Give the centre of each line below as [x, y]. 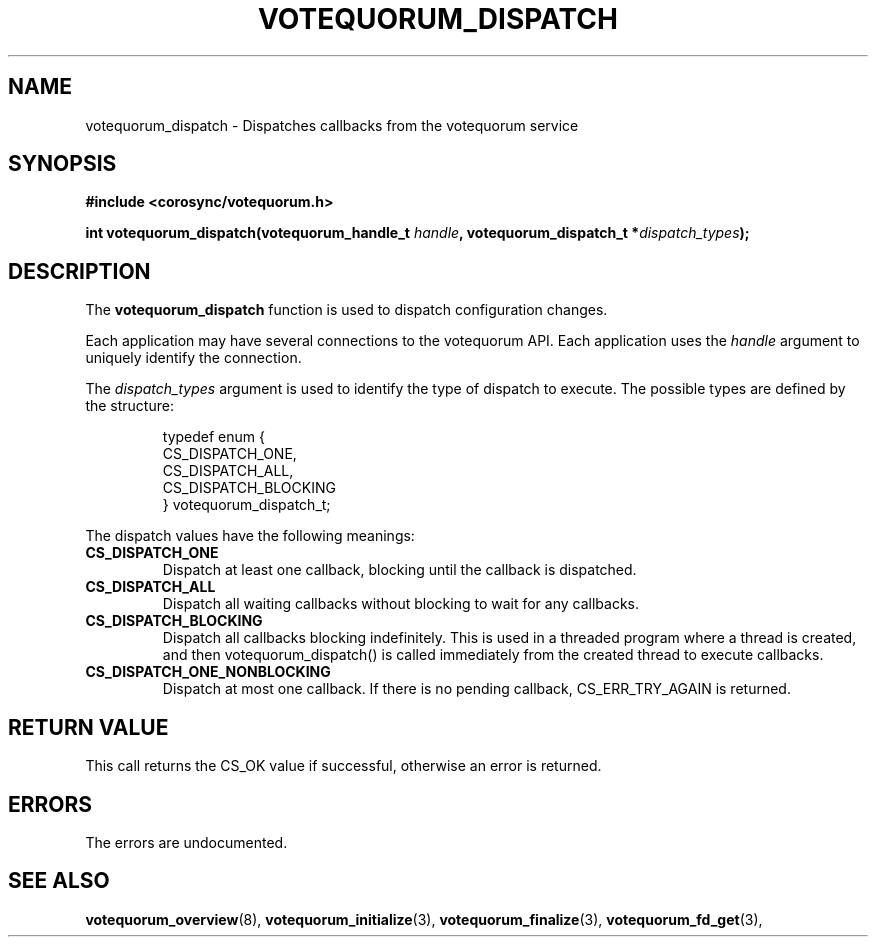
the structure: [129, 406]
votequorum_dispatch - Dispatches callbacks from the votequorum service [332, 125]
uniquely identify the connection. [193, 358]
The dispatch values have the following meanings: [250, 536]
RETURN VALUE [88, 727]
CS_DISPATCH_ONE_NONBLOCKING [208, 672]
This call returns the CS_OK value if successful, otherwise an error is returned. [343, 766]
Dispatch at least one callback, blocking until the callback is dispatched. [399, 570]
